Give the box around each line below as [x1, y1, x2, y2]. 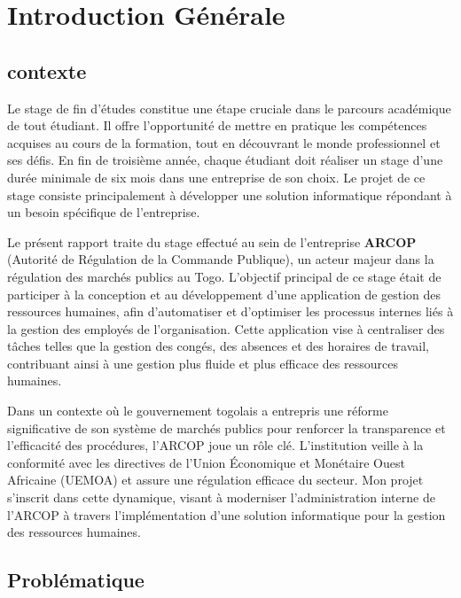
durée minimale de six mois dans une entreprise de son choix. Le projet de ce [7, 167, 426, 186]
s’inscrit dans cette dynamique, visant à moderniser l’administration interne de [7, 488, 435, 507]
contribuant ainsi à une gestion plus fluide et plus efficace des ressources [7, 353, 398, 372]
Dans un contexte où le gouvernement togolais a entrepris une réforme [7, 401, 388, 420]
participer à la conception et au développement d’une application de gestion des [7, 284, 441, 303]
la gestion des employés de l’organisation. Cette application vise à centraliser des [7, 319, 445, 338]
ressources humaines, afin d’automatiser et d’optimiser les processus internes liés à [7, 302, 454, 321]
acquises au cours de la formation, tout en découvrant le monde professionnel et [7, 133, 441, 151]
